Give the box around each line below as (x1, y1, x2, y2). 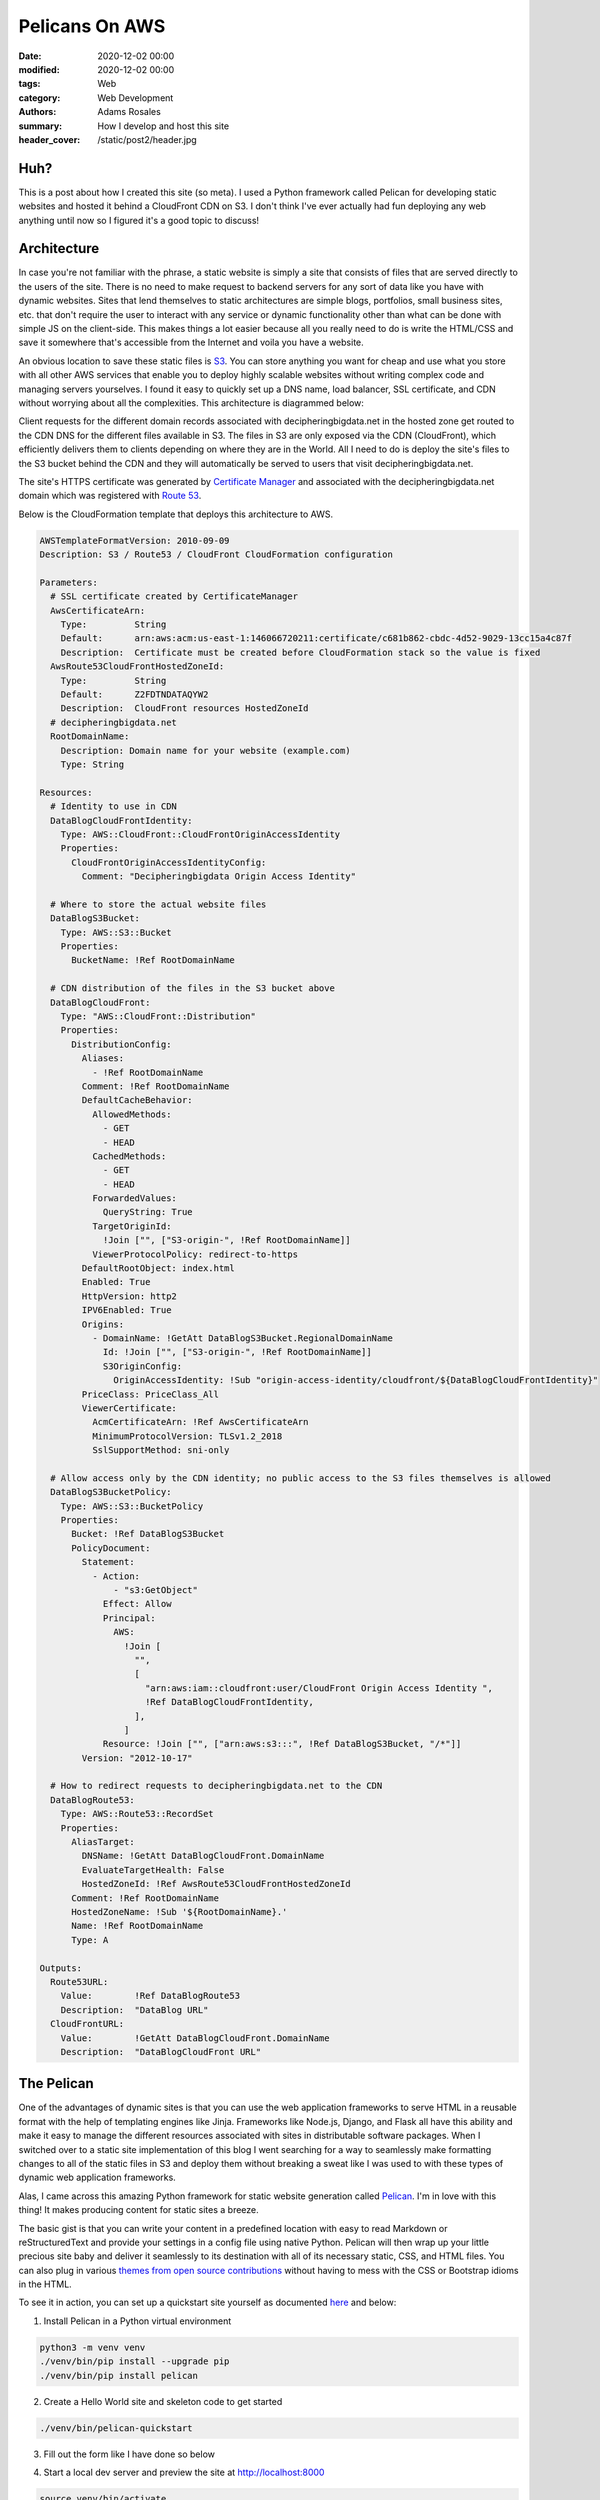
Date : (18, 50, 42, 62)
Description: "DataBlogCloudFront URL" (60, 2046, 262, 2057)
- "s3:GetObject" (113, 1585, 199, 1596)
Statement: (81, 1556, 135, 1568)
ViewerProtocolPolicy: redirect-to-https (91, 1248, 299, 1260)
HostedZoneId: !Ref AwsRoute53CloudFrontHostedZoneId (81, 1878, 351, 1890)
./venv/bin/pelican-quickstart (39, 2422, 194, 2434)
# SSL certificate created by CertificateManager (50, 591, 299, 602)
